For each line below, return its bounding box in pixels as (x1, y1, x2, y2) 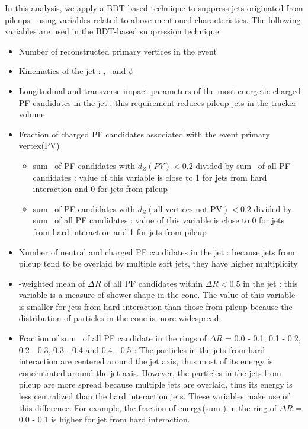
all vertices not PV (153, 205, 223, 214)
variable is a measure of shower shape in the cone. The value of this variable (18, 289, 296, 301)
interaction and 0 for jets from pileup (33, 183, 168, 195)
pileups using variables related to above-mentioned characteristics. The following (5, 13, 301, 25)
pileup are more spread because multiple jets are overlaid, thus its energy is (18, 378, 293, 390)
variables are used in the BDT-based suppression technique (5, 25, 219, 37)
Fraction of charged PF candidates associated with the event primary (18, 127, 270, 140)
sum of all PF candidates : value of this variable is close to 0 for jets (33, 214, 284, 226)
